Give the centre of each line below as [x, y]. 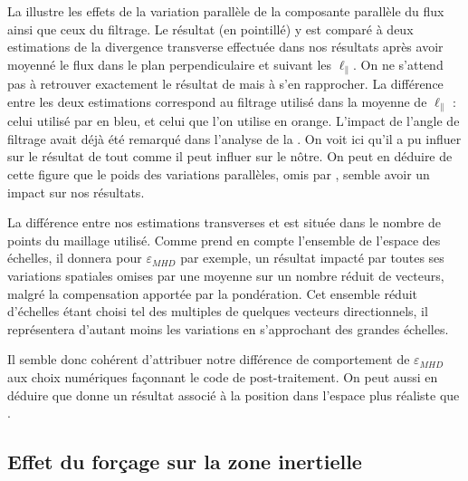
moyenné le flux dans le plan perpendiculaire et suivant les [170, 64]
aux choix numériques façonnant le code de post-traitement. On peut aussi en [223, 377]
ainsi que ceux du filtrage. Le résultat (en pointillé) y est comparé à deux [210, 29]
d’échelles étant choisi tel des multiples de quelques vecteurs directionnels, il [218, 311]
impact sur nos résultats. [76, 192]
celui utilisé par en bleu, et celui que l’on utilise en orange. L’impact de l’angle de [234, 121]
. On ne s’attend [398, 64]
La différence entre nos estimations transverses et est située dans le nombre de [224, 222]
